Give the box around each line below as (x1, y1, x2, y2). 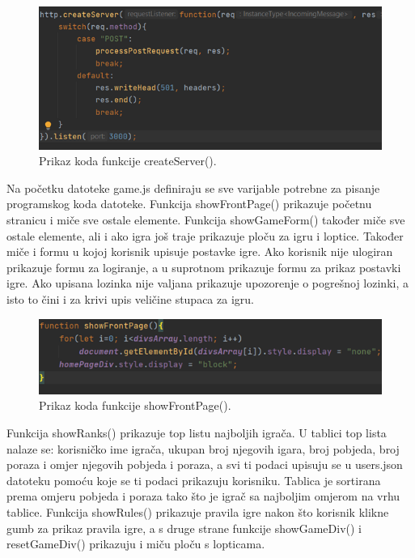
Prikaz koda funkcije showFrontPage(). (39, 397, 231, 414)
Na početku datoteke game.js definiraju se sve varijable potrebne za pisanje (6, 179, 380, 196)
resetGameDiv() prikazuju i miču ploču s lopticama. (6, 535, 265, 552)
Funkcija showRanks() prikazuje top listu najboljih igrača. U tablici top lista (6, 424, 387, 441)
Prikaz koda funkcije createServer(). (39, 152, 217, 169)
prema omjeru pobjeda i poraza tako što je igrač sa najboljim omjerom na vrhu (6, 488, 400, 505)
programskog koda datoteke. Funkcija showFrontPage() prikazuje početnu (6, 195, 372, 212)
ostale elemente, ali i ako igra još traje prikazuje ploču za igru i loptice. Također (6, 227, 404, 244)
